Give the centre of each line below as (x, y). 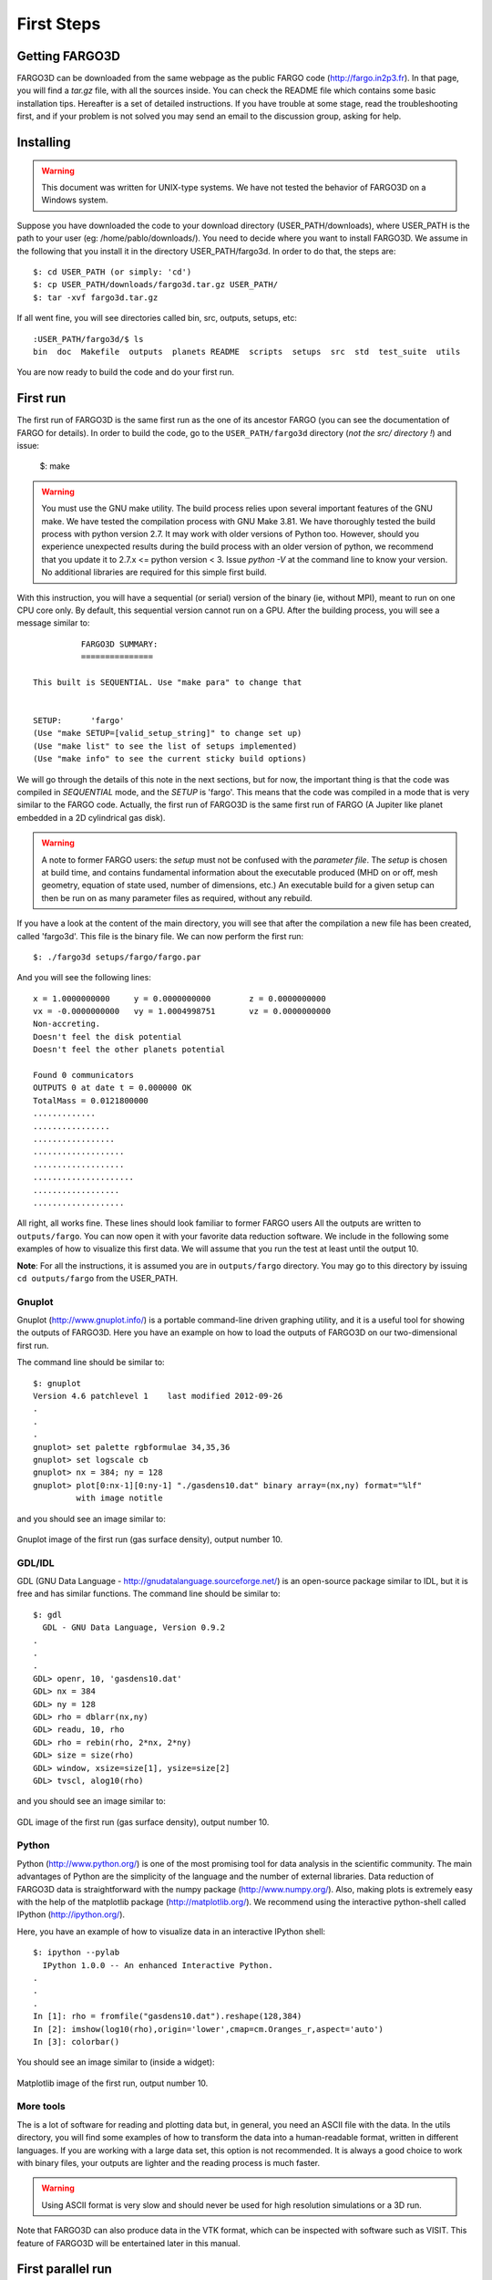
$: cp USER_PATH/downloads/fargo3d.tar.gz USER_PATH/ (155, 285)
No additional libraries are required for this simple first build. (154, 572)
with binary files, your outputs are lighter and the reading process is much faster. (169, 2162)
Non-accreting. (67, 1024)
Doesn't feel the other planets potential (129, 1050)
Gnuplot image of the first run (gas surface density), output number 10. (150, 1539)
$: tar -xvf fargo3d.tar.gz (96, 297)
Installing (44, 143)
